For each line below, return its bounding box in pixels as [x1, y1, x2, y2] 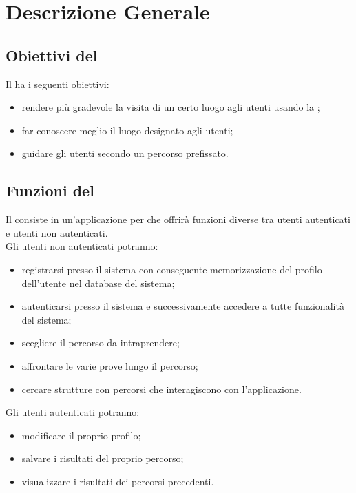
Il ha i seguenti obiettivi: [6, 76, 109, 91]
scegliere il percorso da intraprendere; [21, 335, 180, 350]
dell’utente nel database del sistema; [21, 275, 175, 290]
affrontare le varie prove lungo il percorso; [21, 358, 198, 373]
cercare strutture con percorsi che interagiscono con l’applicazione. [21, 381, 302, 396]
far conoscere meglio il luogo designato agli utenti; [21, 123, 233, 137]
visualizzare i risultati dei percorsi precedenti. [21, 474, 214, 488]
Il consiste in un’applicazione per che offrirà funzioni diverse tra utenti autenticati [6, 212, 350, 227]
